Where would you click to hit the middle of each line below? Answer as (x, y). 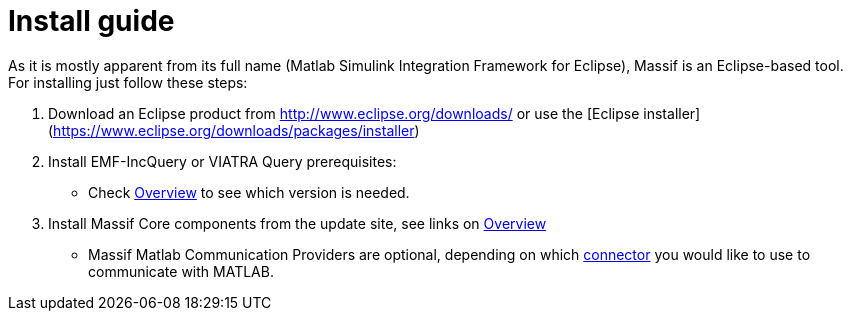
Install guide (91, 21)
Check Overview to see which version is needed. (249, 192)
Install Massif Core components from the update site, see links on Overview (297, 223)
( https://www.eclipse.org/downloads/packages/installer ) (234, 130)
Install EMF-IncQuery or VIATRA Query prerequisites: (222, 161)
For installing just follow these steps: (128, 82)
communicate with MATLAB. (181, 271)
